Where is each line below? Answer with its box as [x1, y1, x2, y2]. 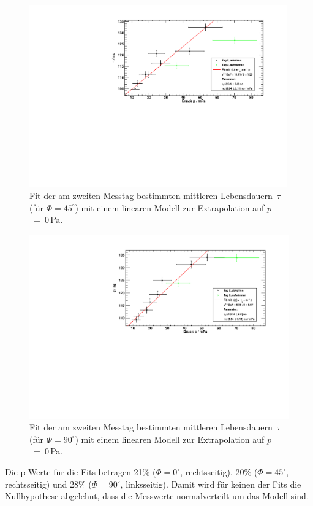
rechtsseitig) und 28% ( [5, 477, 92, 490]
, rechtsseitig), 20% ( [180, 465, 258, 478]
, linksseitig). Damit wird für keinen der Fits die [120, 477, 301, 490]
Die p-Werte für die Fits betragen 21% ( [5, 465, 156, 478]
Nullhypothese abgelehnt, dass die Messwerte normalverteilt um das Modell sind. [5, 489, 309, 502]
